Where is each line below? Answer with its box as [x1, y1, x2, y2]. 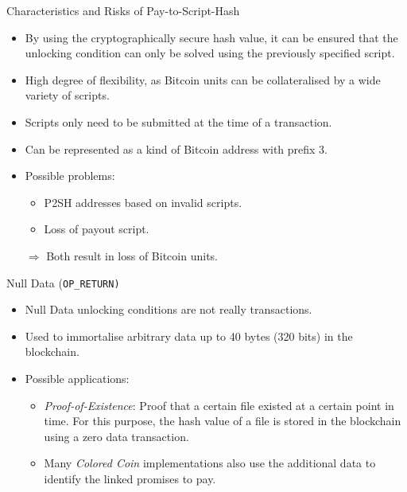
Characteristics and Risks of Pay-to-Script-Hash [6, 2, 240, 18]
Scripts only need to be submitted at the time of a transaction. [25, 113, 332, 130]
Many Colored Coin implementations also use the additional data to [44, 455, 376, 471]
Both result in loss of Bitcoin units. [46, 247, 218, 264]
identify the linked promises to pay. [44, 470, 216, 486]
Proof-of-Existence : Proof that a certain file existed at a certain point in [44, 396, 394, 413]
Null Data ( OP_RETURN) [6, 274, 120, 291]
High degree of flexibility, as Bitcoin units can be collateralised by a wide [25, 71, 381, 88]
